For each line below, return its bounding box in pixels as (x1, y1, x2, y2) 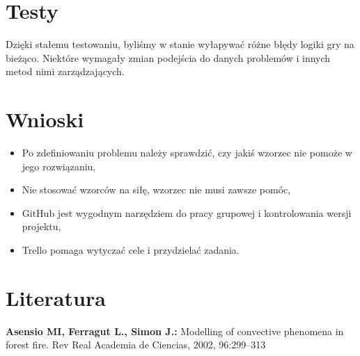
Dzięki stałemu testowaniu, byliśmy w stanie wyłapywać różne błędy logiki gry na (6, 37, 354, 51)
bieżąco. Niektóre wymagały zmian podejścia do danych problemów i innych (6, 50, 331, 65)
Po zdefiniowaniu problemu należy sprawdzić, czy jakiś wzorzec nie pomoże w (22, 145, 352, 160)
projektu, (22, 219, 61, 234)
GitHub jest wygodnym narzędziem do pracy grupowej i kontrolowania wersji (22, 205, 352, 220)
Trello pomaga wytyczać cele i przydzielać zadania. (22, 243, 240, 257)
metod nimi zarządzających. (6, 64, 125, 79)
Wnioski (6, 105, 84, 133)
